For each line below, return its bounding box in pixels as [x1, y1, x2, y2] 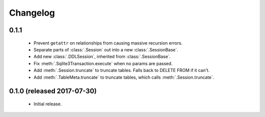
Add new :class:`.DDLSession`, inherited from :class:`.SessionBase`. [33, 54, 171, 60]
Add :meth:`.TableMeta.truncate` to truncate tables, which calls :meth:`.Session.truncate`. [33, 74, 214, 80]
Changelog [9, 7, 55, 18]
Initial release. [33, 101, 62, 107]
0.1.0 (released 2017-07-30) [9, 87, 97, 95]
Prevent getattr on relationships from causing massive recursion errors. [33, 40, 183, 46]
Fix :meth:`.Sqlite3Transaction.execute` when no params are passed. [33, 60, 173, 66]
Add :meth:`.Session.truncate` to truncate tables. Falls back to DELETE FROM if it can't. [33, 68, 210, 73]
